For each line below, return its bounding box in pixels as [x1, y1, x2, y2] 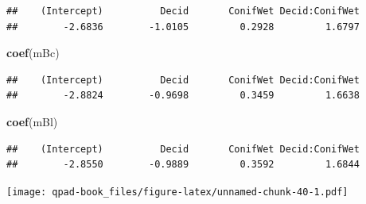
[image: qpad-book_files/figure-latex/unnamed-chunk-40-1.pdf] [6, 186, 348, 198]
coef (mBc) [6, 44, 60, 61]
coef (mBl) [6, 113, 58, 129]
